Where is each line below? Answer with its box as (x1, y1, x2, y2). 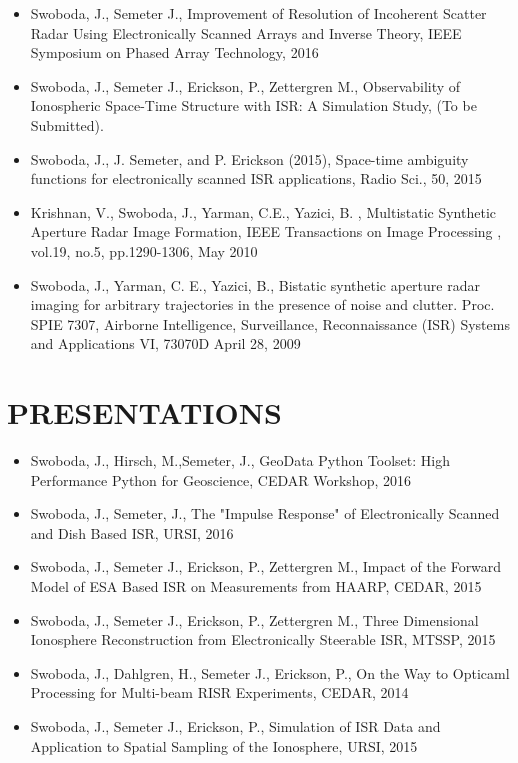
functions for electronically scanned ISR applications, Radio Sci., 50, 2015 (30, 168, 482, 189)
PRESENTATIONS (7, 392, 282, 433)
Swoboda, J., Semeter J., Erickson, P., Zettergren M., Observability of (30, 75, 461, 96)
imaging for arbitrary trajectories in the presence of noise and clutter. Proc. (30, 294, 495, 315)
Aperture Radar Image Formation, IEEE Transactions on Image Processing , (30, 221, 502, 242)
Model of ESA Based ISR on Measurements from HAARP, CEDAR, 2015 (30, 576, 482, 596)
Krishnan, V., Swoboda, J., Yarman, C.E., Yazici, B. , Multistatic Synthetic (30, 201, 497, 222)
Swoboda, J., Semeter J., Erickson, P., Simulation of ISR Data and (30, 715, 441, 736)
